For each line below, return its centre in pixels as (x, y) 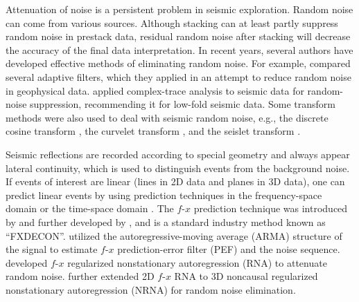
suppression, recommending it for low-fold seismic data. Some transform (183, 104)
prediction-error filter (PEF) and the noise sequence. (229, 249)
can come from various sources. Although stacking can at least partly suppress (172, 22)
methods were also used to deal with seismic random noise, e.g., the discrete (167, 117)
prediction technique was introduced (271, 208)
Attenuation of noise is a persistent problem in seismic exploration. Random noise (179, 9)
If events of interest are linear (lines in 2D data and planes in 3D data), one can (175, 181)
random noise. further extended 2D (80, 276)
